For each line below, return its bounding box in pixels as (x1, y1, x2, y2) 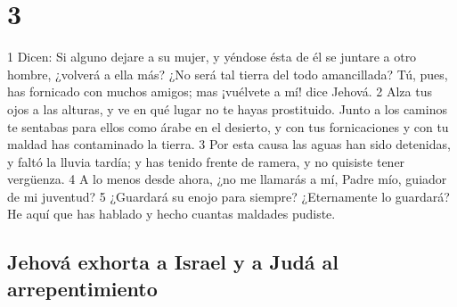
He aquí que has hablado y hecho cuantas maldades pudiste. (7, 204, 336, 223)
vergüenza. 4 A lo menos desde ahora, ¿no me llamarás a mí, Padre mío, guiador (7, 170, 447, 188)
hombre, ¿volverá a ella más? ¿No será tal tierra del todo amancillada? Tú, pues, (7, 64, 448, 83)
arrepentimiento (7, 274, 158, 302)
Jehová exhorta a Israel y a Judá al (7, 248, 339, 276)
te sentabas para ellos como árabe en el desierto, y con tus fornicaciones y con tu (7, 117, 449, 136)
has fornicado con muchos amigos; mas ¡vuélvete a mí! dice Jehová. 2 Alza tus (7, 82, 432, 101)
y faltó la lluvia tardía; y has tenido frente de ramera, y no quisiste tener (7, 152, 405, 170)
